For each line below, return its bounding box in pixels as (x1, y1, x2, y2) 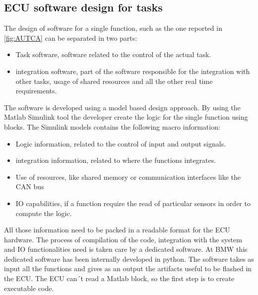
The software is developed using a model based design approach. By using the (4, 102, 241, 112)
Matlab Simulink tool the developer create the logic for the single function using (4, 112, 248, 122)
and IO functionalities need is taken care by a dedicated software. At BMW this (4, 244, 248, 254)
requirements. (15, 85, 57, 96)
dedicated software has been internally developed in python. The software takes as (4, 253, 254, 264)
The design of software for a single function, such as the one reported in (4, 23, 222, 33)
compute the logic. (15, 208, 72, 218)
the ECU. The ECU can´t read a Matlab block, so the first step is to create (4, 273, 235, 284)
